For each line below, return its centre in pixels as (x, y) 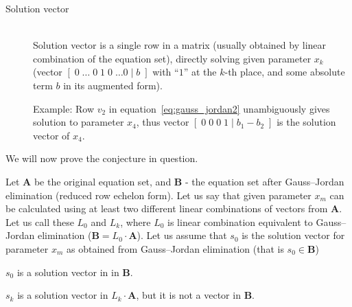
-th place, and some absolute (285, 72)
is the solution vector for (293, 235)
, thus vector (163, 122)
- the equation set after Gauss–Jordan (265, 181)
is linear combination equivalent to (240, 221)
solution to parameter (79, 122)
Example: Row (64, 108)
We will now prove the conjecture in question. (102, 158)
